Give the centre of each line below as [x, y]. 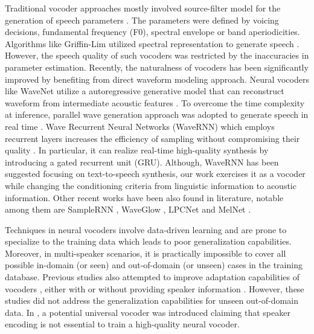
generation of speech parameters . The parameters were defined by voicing [142, 20]
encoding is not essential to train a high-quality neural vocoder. [122, 324]
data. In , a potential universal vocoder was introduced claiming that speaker [148, 312]
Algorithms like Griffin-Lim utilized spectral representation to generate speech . [152, 43]
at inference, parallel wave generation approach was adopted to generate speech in [157, 114]
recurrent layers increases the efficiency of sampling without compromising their [152, 138]
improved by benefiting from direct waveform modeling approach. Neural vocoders [157, 79]
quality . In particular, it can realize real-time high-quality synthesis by [137, 150]
